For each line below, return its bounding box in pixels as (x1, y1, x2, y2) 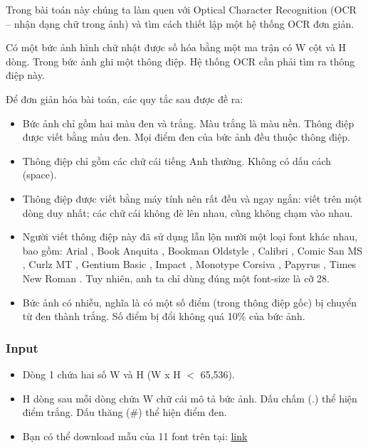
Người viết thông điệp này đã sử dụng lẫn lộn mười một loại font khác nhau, (22, 229, 358, 244)
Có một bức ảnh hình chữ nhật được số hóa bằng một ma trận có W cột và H (6, 40, 347, 55)
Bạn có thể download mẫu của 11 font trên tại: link (22, 428, 248, 443)
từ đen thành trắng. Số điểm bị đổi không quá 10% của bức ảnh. (22, 309, 305, 324)
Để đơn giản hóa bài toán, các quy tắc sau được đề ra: (6, 91, 243, 106)
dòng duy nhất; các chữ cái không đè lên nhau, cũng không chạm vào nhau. (22, 205, 353, 220)
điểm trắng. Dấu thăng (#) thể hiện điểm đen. (22, 405, 227, 420)
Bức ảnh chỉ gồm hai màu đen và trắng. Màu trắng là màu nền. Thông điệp (22, 115, 354, 130)
